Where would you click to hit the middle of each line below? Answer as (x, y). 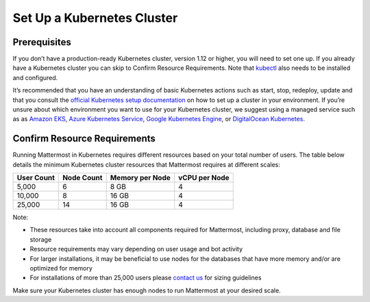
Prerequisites (42, 42)
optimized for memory (61, 268)
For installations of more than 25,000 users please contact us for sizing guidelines (146, 278)
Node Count (83, 178)
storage (41, 239)
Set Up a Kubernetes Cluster (95, 18)
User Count (36, 178)
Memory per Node (140, 178)
